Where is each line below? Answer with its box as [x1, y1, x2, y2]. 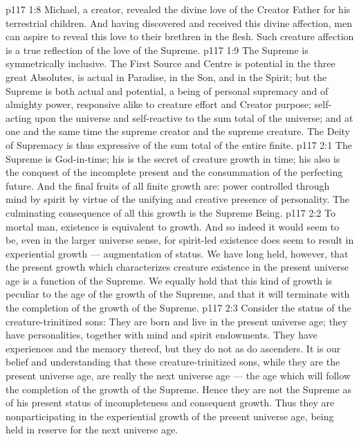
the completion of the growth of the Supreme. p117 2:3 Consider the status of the [6, 300, 351, 315]
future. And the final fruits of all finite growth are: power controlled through [6, 178, 330, 192]
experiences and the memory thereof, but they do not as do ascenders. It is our [6, 341, 341, 355]
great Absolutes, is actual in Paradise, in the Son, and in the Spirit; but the [6, 69, 327, 84]
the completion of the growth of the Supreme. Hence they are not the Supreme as [6, 381, 351, 396]
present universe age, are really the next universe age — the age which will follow [6, 368, 351, 383]
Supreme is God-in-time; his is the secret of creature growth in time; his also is [6, 151, 340, 165]
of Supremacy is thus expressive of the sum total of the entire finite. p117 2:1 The [6, 137, 352, 152]
